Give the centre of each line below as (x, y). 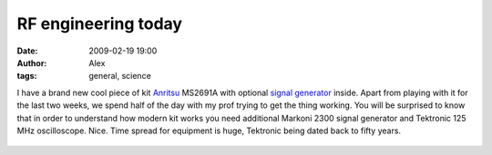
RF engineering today (99, 24)
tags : (27, 76)
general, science (120, 76)
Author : (32, 63)
